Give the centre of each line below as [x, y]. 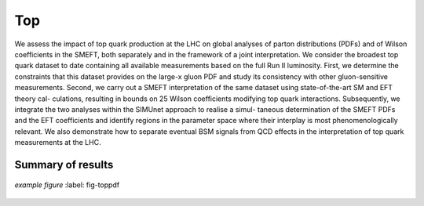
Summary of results [64, 164]
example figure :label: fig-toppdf [67, 185]
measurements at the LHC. [58, 143]
